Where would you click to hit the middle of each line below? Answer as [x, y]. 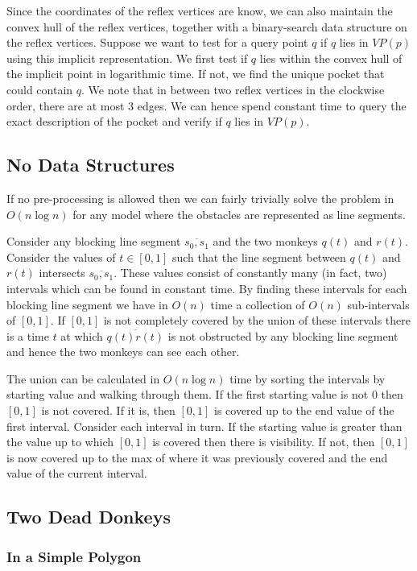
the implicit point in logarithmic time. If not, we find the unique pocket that [196, 74]
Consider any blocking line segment [94, 241]
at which [82, 335]
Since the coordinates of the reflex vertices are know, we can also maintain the [200, 10]
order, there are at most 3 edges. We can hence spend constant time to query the [206, 105]
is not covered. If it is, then [108, 410]
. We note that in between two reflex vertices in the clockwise [233, 89]
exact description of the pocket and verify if [114, 121]
